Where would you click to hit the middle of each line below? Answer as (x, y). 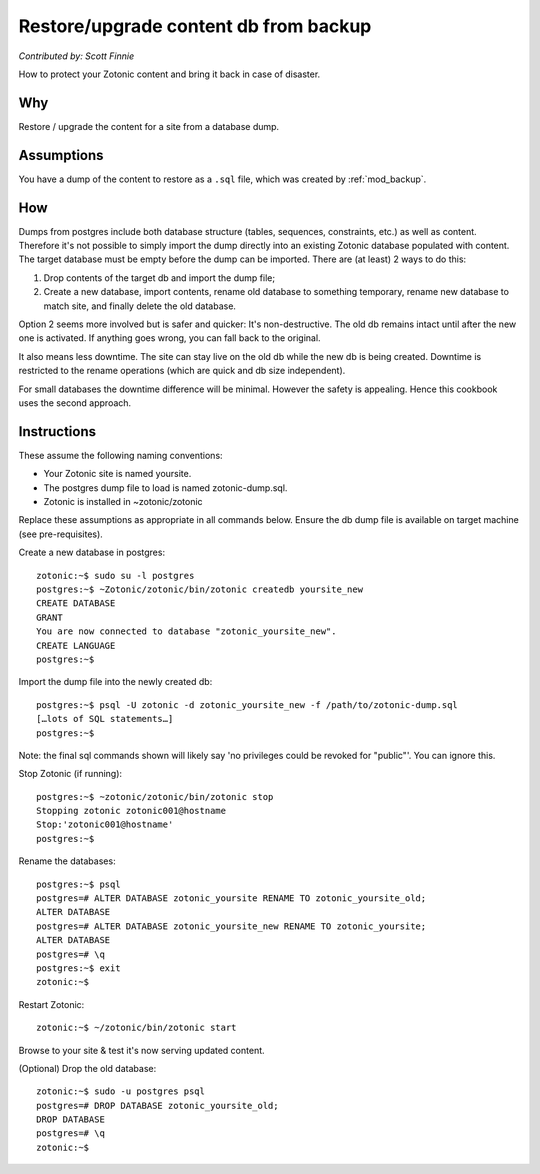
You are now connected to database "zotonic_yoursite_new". (186, 631)
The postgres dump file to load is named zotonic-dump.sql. (165, 487)
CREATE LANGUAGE (76, 645)
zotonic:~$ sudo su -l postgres (115, 575)
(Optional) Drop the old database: (87, 1068)
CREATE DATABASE (76, 603)
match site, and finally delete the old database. (140, 306)
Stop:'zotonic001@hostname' (105, 824)
